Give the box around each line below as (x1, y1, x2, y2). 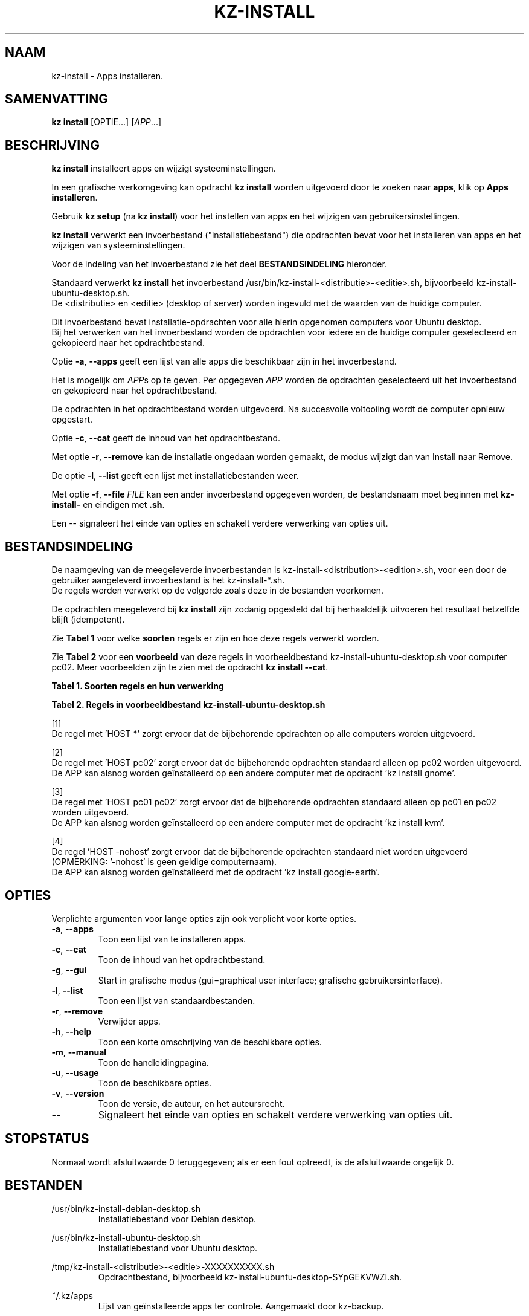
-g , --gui (51, 964, 87, 975)
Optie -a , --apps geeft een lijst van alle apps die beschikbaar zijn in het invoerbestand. (51, 356, 397, 367)
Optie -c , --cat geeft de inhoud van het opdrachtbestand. (51, 433, 280, 444)
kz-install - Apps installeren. (51, 70, 164, 81)
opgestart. (51, 414, 93, 425)
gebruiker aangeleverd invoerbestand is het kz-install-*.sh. (51, 575, 285, 586)
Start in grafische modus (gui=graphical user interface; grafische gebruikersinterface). (98, 974, 443, 985)
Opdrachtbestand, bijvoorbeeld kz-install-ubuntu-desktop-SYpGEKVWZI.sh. (98, 1271, 402, 1282)
